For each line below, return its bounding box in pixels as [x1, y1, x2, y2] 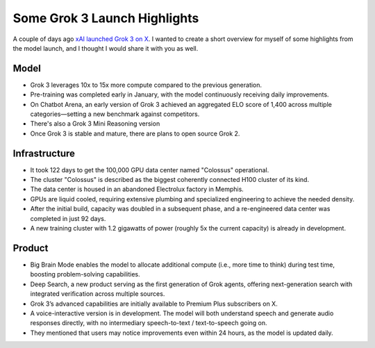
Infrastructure [12, 147, 76, 159]
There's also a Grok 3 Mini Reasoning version [30, 119, 160, 128]
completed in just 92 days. [30, 214, 106, 222]
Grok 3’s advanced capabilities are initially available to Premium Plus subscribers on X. [30, 299, 278, 308]
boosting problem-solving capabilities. [30, 270, 140, 279]
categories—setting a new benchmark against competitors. [30, 110, 200, 118]
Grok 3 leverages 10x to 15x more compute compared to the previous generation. [30, 81, 262, 89]
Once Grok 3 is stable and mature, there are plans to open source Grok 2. [30, 129, 240, 138]
